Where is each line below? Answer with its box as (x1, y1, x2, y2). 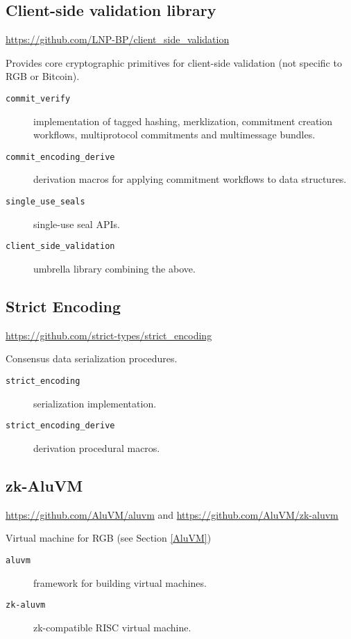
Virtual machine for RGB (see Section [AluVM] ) (6, 531, 212, 545)
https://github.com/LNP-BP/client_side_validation (6, 32, 230, 47)
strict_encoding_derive (6, 421, 115, 431)
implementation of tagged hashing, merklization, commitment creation (33, 113, 333, 128)
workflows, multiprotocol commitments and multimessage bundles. (33, 127, 316, 142)
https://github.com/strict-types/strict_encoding (6, 327, 212, 342)
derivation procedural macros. (33, 440, 160, 455)
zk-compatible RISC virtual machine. (33, 620, 191, 634)
